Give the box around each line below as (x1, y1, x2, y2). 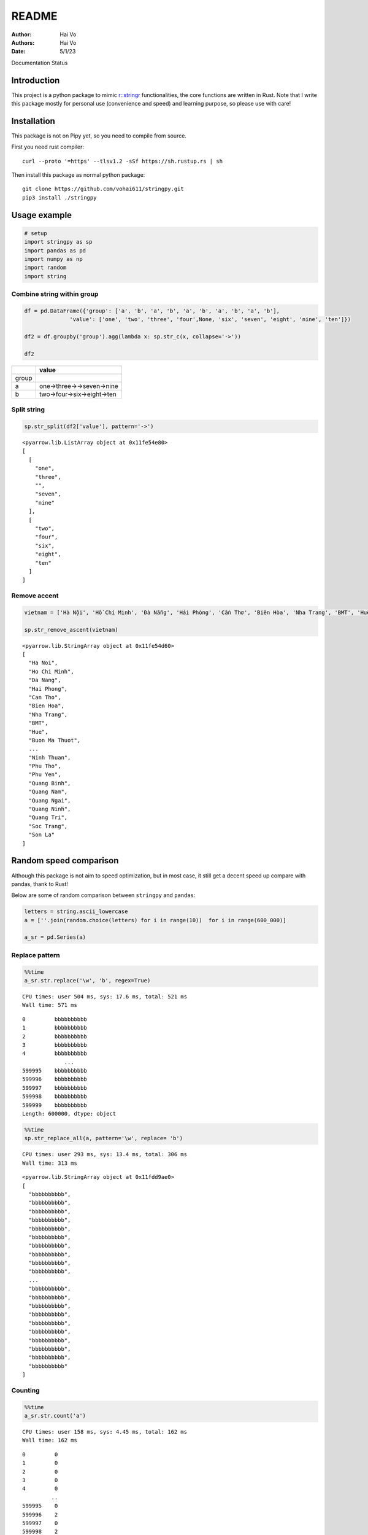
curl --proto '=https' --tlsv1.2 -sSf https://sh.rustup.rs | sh (22, 157, 223, 165)
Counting (11, 1386, 40, 1394)
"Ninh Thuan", (28, 754, 71, 761)
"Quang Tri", (28, 814, 68, 821)
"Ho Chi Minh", (28, 668, 74, 675)
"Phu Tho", (28, 763, 61, 770)
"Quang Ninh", (28, 806, 71, 813)
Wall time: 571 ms (22, 1001, 78, 1009)
